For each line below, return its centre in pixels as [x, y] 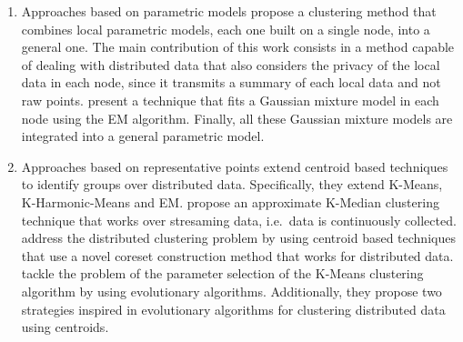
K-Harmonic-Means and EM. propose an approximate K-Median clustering [230, 201]
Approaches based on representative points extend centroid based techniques [235, 166]
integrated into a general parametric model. [143, 136]
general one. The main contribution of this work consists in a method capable [238, 47]
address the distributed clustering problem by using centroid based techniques [238, 238]
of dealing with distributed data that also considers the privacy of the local [231, 64]
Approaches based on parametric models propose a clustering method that [229, 11]
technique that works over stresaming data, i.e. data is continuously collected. [239, 220]
